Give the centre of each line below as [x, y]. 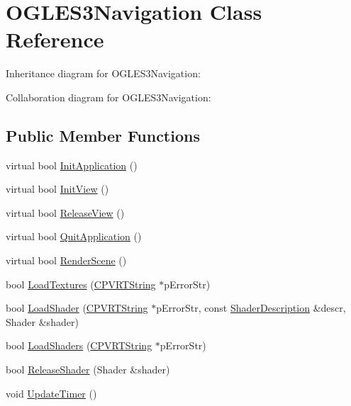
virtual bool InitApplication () [72, 165]
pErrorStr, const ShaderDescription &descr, [251, 308]
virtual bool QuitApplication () [74, 236]
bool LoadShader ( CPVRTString [77, 308]
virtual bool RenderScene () [66, 260]
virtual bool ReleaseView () [65, 212]
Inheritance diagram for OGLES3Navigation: [103, 73]
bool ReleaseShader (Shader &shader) [88, 370]
